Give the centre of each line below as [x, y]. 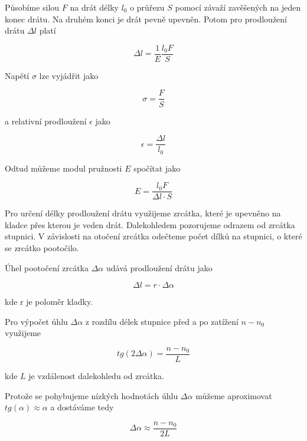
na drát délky [94, 7]
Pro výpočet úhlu [36, 321]
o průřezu [147, 7]
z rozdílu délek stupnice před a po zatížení [162, 321]
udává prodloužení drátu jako [159, 267]
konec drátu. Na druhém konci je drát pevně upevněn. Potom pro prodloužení [146, 19]
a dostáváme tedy [82, 407]
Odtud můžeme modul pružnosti [63, 168]
